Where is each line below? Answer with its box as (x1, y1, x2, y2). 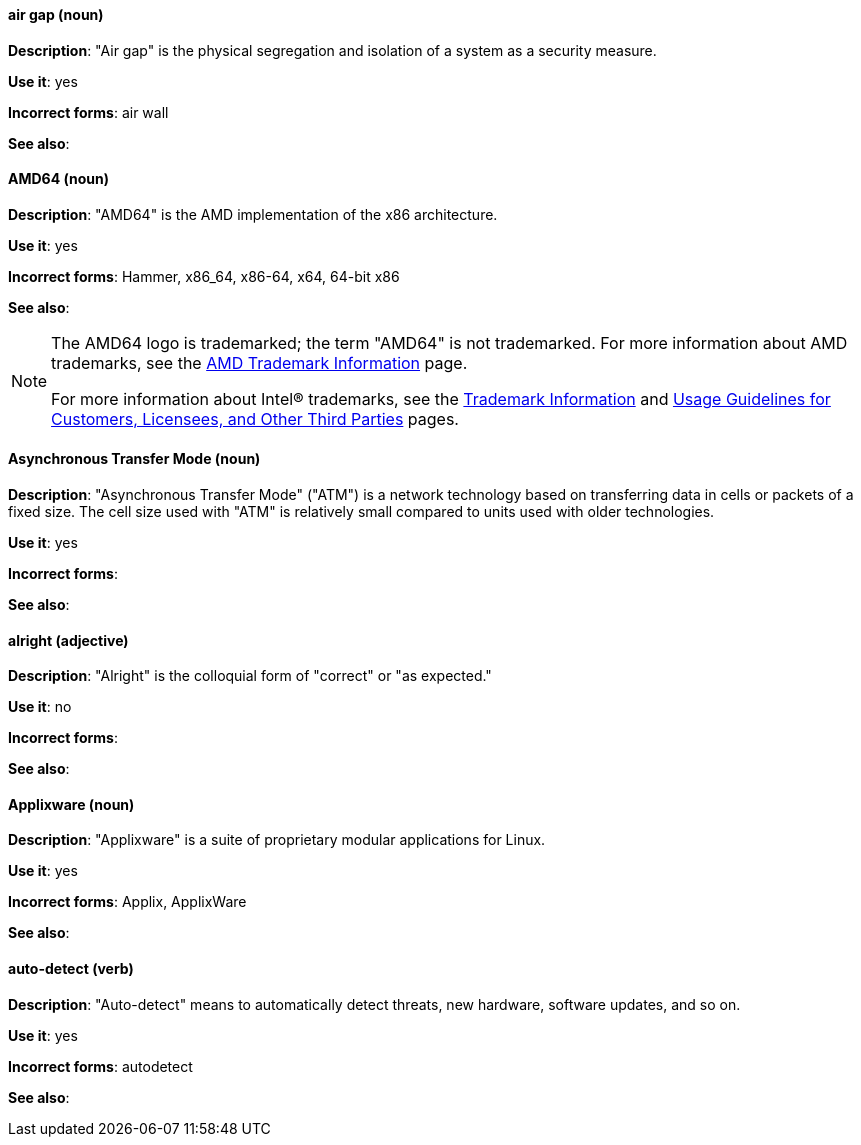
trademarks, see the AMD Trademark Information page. (51, 352, 468, 373)
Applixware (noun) (8, 795, 135, 813)
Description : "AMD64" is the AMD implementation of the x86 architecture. (8, 205, 498, 223)
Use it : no (8, 698, 72, 716)
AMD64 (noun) (8, 170, 110, 188)
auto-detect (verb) (8, 960, 134, 978)
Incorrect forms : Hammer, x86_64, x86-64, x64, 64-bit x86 (8, 267, 400, 285)
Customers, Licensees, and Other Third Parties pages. (51, 408, 459, 429)
